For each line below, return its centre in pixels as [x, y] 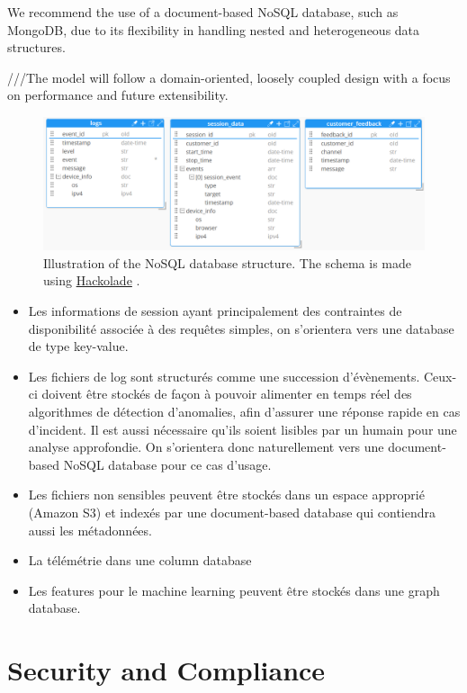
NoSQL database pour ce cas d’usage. [167, 464]
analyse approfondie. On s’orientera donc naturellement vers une [206, 447]
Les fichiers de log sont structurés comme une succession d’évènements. [224, 376]
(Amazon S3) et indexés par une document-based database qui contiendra [232, 512]
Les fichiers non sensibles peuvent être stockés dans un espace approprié [226, 495]
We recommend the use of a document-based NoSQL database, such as [203, 12]
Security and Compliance [166, 670]
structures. [36, 47]
